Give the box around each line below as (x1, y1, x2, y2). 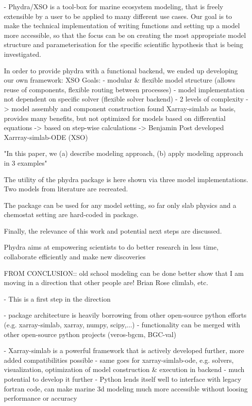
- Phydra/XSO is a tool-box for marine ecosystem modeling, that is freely (4, 1, 223, 11)
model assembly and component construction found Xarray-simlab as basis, (11, 103, 236, 113)
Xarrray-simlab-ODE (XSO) (4, 132, 88, 142)
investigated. (4, 49, 41, 59)
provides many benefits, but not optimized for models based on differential (4, 113, 226, 123)
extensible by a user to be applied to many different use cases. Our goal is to (4, 11, 232, 21)
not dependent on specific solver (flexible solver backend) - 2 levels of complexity (4, 94, 244, 104)
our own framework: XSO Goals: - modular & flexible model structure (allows (4, 75, 235, 85)
